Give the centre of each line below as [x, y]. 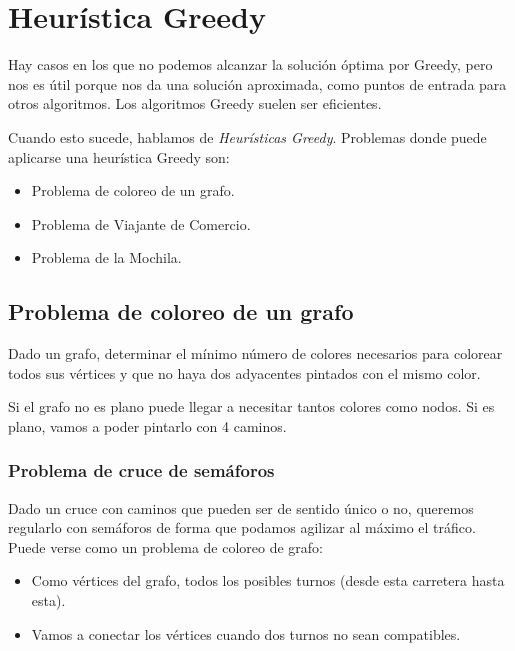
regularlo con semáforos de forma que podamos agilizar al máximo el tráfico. [242, 527]
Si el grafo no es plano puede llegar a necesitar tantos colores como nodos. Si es [251, 406]
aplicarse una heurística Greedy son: [119, 156]
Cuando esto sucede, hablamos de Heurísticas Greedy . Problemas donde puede [247, 136]
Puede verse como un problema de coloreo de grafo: [166, 546]
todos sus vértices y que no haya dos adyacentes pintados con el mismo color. [244, 372]
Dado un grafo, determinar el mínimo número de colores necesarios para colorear [255, 353]
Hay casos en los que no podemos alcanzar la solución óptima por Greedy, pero [250, 64]
